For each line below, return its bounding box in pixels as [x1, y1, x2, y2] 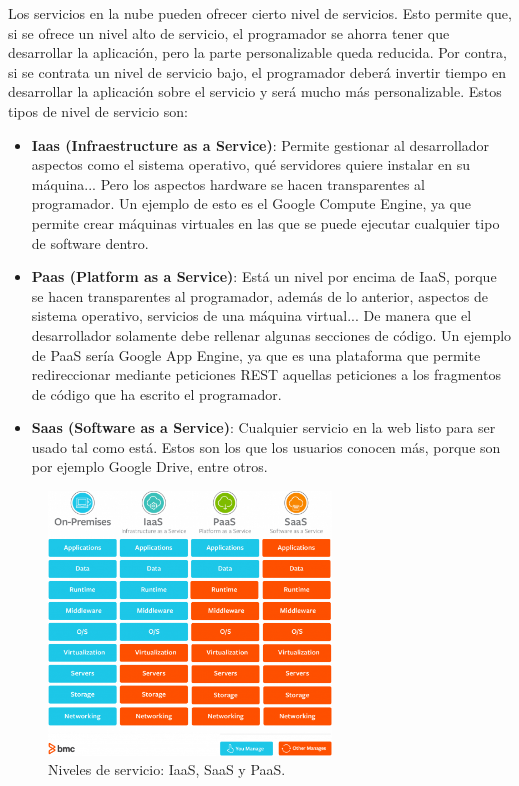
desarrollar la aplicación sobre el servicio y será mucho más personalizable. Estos [8, 81, 502, 102]
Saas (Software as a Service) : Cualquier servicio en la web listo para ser [31, 417, 496, 438]
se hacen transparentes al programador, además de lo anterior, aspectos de [31, 285, 488, 306]
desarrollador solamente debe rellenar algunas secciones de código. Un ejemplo [31, 324, 512, 345]
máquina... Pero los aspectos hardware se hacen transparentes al [31, 173, 426, 194]
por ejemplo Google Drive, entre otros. [31, 456, 268, 477]
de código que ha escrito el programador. [31, 383, 282, 404]
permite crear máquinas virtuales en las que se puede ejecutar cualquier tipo [31, 212, 500, 233]
